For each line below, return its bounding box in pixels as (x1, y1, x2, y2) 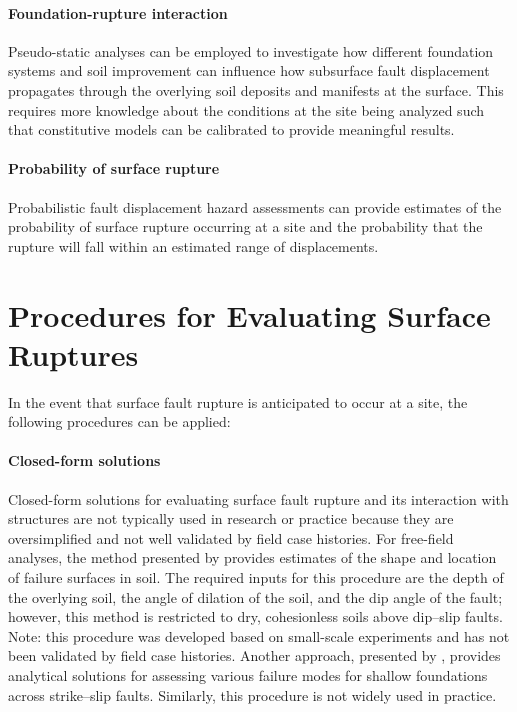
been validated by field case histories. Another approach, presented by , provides (8, 645, 501, 666)
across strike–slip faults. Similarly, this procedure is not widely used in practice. (8, 684, 497, 705)
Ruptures (8, 333, 139, 374)
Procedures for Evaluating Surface (8, 294, 491, 335)
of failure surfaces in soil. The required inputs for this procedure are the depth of (8, 567, 504, 588)
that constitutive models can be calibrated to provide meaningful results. (8, 119, 455, 140)
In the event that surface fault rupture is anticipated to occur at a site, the (8, 391, 468, 412)
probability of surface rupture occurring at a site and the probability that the (8, 216, 483, 237)
